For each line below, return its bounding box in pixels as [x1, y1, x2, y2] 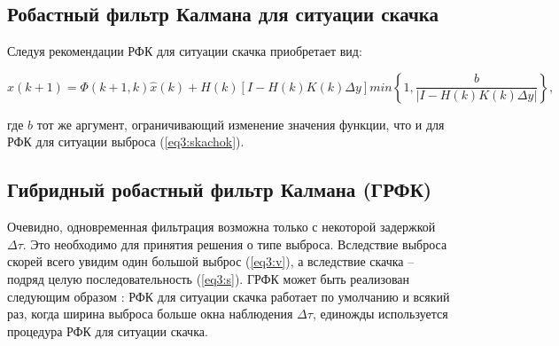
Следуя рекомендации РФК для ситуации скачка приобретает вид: [7, 42, 362, 60]
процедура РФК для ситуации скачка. [7, 321, 208, 340]
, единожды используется [312, 304, 448, 323]
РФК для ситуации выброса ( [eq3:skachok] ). [7, 132, 245, 151]
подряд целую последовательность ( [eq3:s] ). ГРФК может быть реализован [7, 269, 410, 287]
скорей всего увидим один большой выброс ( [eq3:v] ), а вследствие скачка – [7, 252, 415, 271]
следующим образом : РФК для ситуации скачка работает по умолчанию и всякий [7, 287, 450, 305]
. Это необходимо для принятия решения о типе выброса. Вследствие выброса [22, 234, 447, 253]
